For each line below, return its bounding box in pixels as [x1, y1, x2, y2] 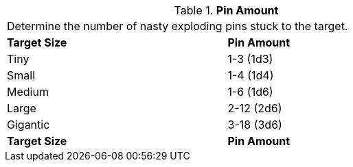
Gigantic [7, 118, 50, 131]
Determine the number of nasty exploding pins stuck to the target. [7, 19, 348, 33]
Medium [7, 85, 49, 99]
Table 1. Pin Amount [174, 3, 279, 17]
